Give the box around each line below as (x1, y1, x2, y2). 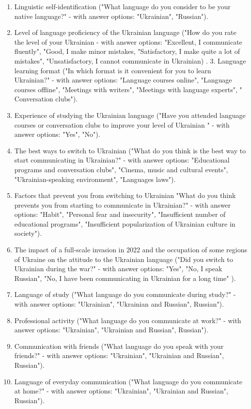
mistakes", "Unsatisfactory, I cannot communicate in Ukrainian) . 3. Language (14, 55, 246, 65)
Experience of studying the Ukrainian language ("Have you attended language (14, 110, 246, 120)
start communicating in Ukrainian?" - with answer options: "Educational (14, 155, 230, 165)
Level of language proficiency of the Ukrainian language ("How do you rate (14, 27, 236, 37)
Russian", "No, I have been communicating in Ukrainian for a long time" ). (14, 273, 236, 283)
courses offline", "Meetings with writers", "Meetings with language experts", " (14, 84, 242, 94)
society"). (14, 228, 42, 238)
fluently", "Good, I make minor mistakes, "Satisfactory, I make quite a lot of (14, 46, 240, 56)
